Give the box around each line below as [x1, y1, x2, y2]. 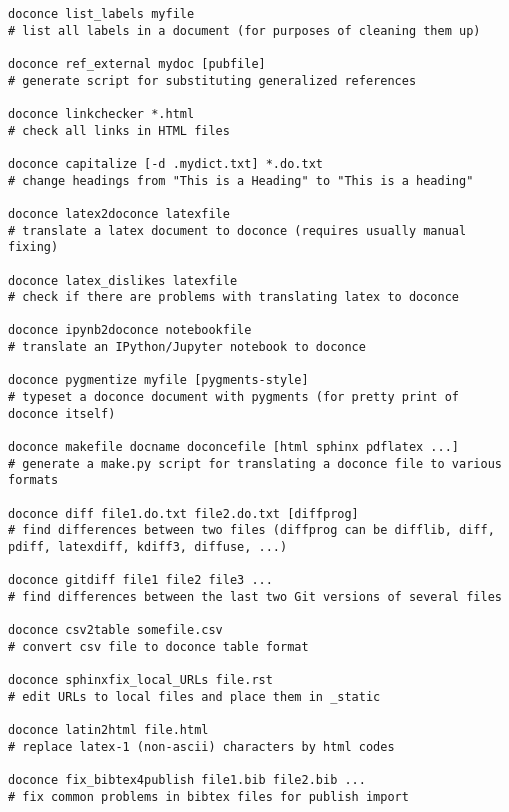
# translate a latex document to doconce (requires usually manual [8, 223, 467, 238]
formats [8, 473, 59, 488]
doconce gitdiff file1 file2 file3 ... [8, 573, 273, 588]
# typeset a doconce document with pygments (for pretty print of [8, 390, 460, 405]
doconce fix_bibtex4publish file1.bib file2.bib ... [8, 773, 366, 788]
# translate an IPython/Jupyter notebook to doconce [8, 340, 366, 355]
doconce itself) [8, 406, 116, 421]
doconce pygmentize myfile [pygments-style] [8, 373, 309, 388]
